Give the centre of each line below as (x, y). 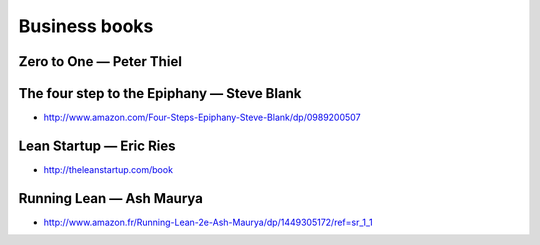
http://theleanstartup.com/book (108, 169)
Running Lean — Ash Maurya (111, 198)
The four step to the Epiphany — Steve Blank (160, 93)
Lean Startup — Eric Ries (97, 145)
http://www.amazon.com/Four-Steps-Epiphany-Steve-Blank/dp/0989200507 (202, 117)
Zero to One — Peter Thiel (100, 61)
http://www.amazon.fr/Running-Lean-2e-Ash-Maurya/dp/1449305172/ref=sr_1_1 (208, 222)
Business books (86, 26)
